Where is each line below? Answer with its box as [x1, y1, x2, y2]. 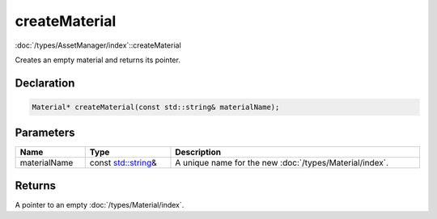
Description [175, 146, 222, 158]
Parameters [15, 126, 75, 140]
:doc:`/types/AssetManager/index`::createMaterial [15, 40, 181, 50]
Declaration [15, 76, 75, 90]
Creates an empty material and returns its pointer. [15, 55, 181, 65]
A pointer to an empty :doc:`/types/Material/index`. [15, 200, 185, 209]
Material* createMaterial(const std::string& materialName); [32, 102, 280, 112]
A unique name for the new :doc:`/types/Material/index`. [175, 158, 388, 169]
